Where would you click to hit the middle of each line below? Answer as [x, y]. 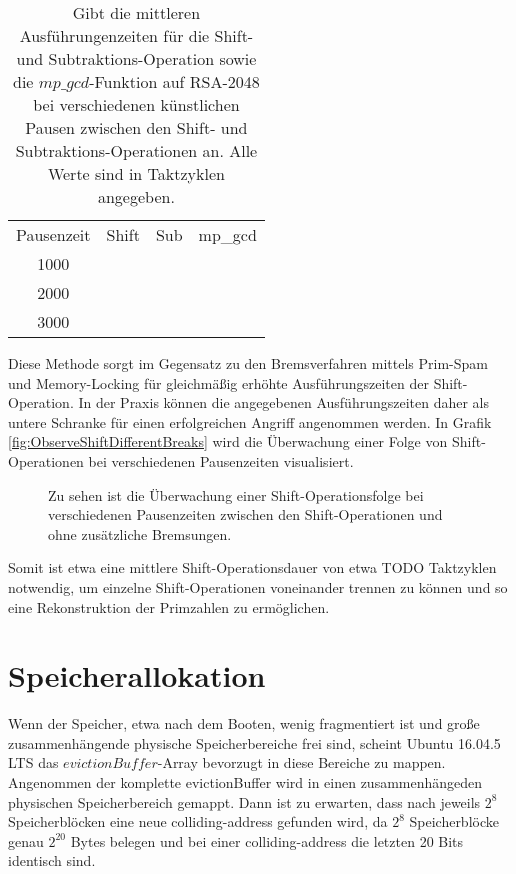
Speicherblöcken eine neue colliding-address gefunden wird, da [198, 821]
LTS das [33, 762]
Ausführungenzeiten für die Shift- [136, 35]
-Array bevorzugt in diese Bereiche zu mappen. [301, 762]
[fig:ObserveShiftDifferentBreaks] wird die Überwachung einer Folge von [228, 441]
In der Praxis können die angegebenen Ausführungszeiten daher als [284, 402]
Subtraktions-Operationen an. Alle [136, 150]
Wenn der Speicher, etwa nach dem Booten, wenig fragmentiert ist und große [244, 723]
